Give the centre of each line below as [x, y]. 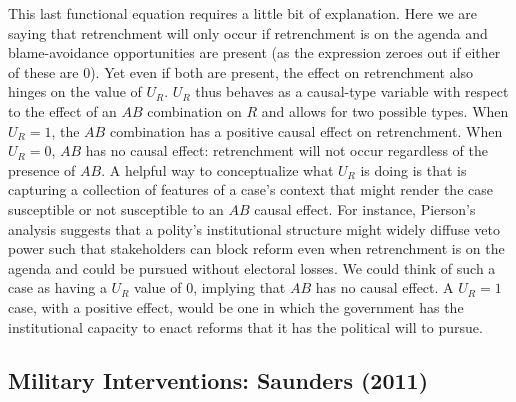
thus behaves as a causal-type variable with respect [352, 91]
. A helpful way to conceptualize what [217, 169]
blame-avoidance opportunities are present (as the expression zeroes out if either [254, 52]
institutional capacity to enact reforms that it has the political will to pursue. [245, 326]
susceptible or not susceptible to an [116, 208]
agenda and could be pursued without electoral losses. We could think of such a [252, 267]
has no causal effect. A [384, 287]
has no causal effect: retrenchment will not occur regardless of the [286, 150]
